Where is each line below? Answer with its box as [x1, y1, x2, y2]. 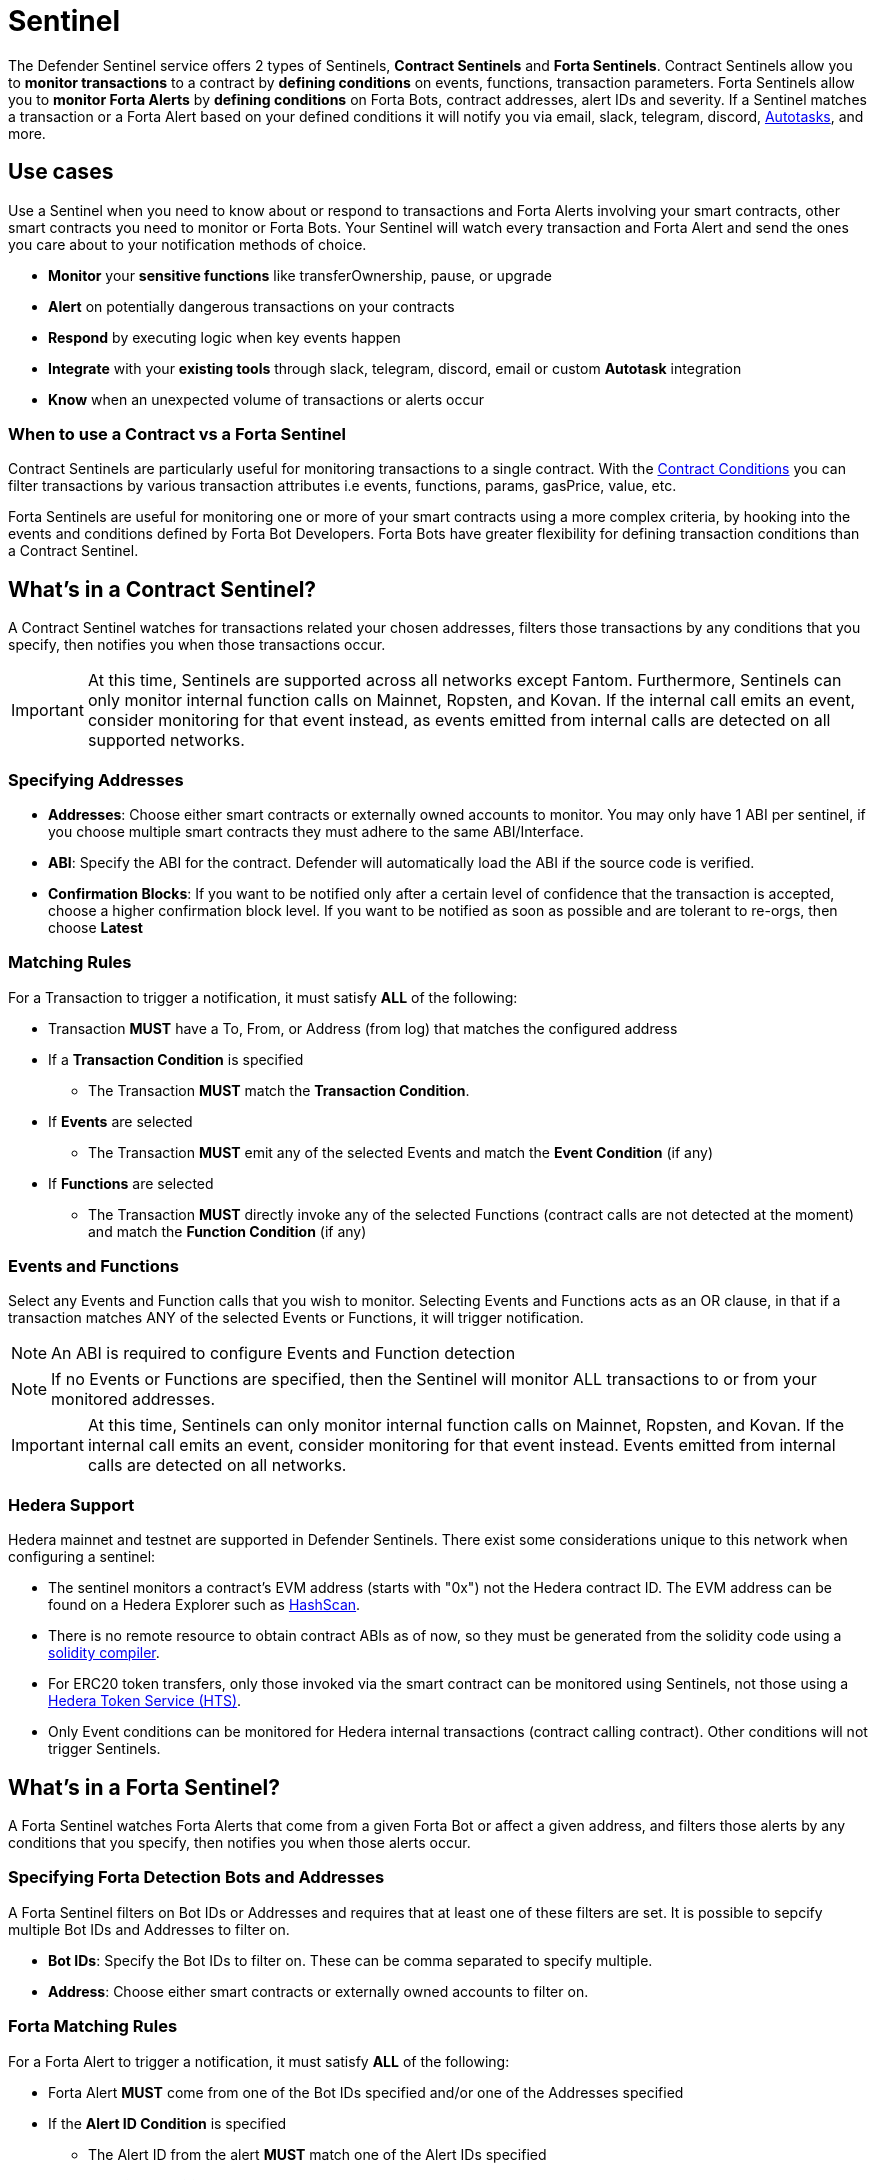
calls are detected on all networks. [87, 1455, 347, 1476]
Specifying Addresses [8, 769, 184, 790]
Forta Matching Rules [8, 2016, 178, 2037]
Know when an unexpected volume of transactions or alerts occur [48, 390, 485, 408]
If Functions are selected [48, 1174, 214, 1192]
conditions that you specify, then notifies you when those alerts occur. [8, 1834, 471, 1852]
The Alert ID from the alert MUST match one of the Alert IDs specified [88, 2145, 547, 2163]
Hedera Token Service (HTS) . [48, 1692, 242, 1710]
